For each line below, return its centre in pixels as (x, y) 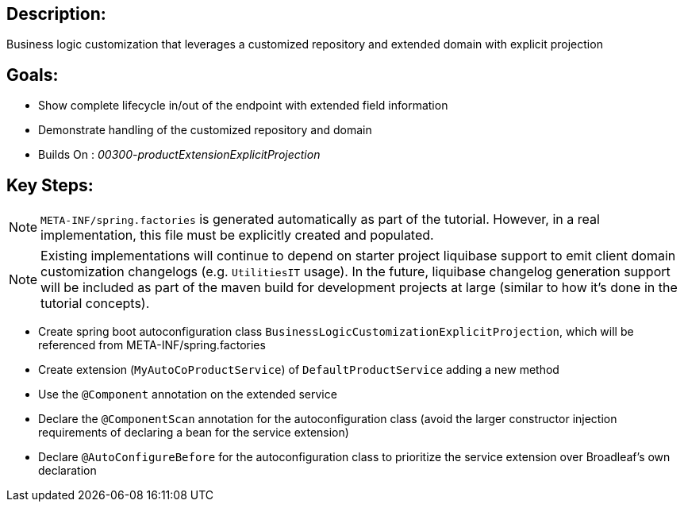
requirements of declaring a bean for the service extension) (194, 433)
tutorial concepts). (95, 304)
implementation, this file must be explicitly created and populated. (237, 235)
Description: (56, 14)
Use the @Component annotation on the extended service (188, 394)
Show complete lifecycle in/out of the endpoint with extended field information (243, 106)
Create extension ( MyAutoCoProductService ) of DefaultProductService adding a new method (299, 370)
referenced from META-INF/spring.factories (152, 345)
